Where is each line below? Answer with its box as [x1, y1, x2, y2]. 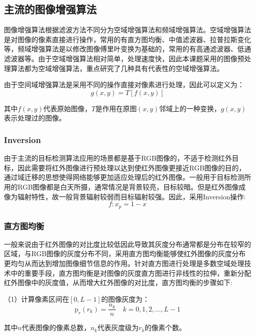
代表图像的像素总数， [22, 322, 91, 333]
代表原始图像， [43, 103, 92, 113]
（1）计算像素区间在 [4, 293, 69, 304]
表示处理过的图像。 [4, 113, 66, 123]
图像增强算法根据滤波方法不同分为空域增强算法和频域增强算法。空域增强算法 [4, 24, 251, 35]
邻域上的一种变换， [159, 103, 221, 113]
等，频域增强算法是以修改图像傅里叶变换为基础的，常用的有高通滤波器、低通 [4, 44, 251, 54]
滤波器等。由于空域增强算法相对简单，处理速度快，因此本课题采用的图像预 [4, 53, 244, 63]
